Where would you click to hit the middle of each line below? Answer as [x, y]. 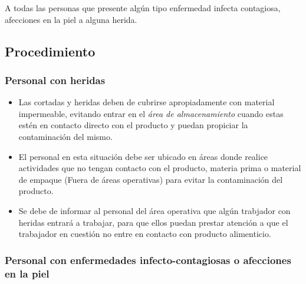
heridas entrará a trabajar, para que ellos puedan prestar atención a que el [153, 222]
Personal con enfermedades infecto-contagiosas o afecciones [148, 260]
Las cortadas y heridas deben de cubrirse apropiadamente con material [147, 102]
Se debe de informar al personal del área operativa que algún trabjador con [154, 210]
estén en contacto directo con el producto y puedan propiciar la [133, 125]
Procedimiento [50, 51]
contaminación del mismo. [65, 136]
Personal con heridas [55, 80]
